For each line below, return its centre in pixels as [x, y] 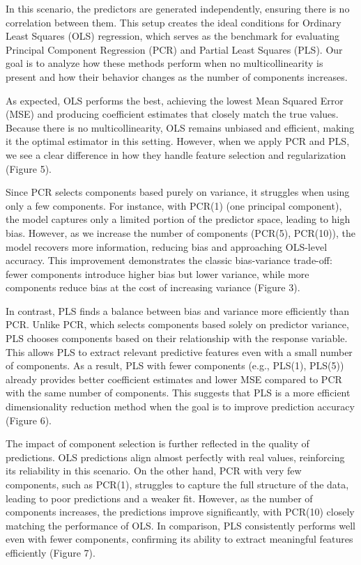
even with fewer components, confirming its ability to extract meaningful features [179, 539]
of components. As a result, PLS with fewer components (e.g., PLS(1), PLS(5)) [175, 365]
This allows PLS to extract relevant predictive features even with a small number [179, 351]
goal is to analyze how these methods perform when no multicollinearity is [164, 63]
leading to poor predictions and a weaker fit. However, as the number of [159, 498]
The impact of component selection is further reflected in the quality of [158, 443]
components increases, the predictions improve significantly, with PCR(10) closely [180, 512]
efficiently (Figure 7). [51, 552]
